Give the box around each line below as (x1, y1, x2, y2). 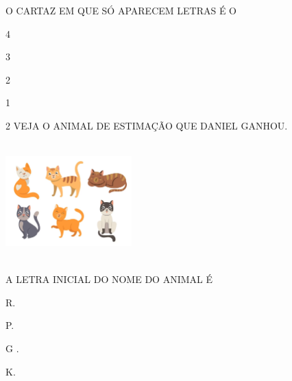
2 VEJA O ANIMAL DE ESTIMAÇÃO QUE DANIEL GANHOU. (5, 118, 288, 132)
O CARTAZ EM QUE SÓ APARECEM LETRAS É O (5, 3, 237, 17)
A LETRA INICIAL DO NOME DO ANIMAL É (5, 272, 212, 286)
